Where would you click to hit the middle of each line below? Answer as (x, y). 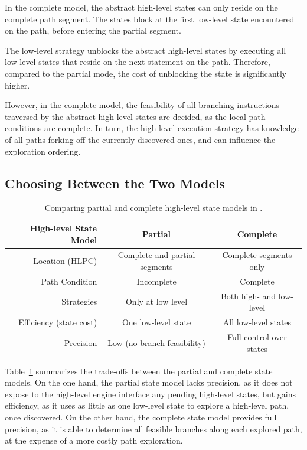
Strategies (79, 301)
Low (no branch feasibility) (156, 342)
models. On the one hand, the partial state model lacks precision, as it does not (149, 382)
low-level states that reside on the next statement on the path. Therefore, (138, 62)
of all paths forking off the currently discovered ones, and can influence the (140, 139)
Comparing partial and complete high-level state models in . (153, 208)
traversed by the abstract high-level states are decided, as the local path (135, 116)
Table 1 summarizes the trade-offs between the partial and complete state (139, 371)
